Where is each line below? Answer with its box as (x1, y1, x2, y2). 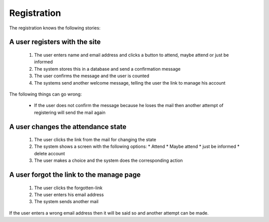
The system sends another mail (34, 199, 99, 205)
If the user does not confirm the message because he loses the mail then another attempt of (34, 103, 224, 109)
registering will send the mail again (34, 110, 106, 115)
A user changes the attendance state (9, 122, 127, 131)
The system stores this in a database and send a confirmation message (34, 66, 181, 72)
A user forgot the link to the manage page (9, 171, 141, 179)
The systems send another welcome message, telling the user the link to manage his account (34, 80, 226, 86)
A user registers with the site (9, 38, 101, 46)
